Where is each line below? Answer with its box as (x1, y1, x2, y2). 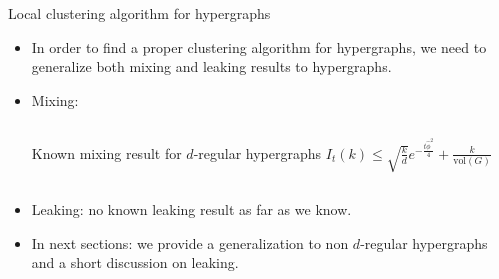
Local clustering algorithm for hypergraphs (8, 3, 271, 23)
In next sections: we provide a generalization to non (31, 232, 349, 253)
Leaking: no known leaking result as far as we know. (31, 199, 352, 220)
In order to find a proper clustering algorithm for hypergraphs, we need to (31, 36, 487, 57)
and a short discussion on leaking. (31, 252, 239, 273)
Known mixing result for (31, 142, 182, 163)
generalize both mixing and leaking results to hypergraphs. (31, 56, 392, 77)
